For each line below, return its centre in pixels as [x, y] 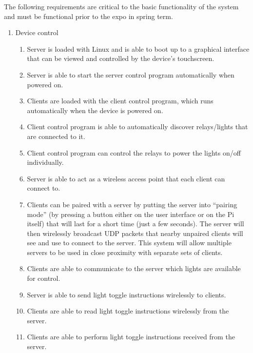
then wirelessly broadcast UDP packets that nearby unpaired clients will [135, 233]
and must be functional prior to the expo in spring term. [88, 16]
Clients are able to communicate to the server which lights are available [134, 268]
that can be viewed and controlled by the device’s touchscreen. [121, 58]
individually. [45, 162]
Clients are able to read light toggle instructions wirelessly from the [128, 311]
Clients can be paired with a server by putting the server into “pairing [132, 204]
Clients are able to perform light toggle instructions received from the [131, 337]
